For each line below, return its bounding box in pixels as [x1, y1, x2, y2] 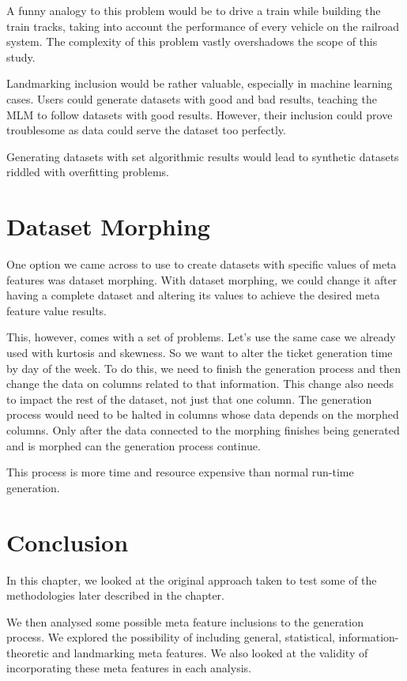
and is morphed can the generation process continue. [6, 437, 261, 453]
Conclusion [6, 525, 129, 558]
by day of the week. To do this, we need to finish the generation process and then [6, 359, 401, 376]
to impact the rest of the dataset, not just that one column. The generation [6, 390, 372, 407]
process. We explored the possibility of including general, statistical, [6, 629, 335, 645]
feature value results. [6, 302, 107, 318]
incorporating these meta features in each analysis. [6, 660, 251, 676]
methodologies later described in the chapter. [6, 587, 224, 604]
